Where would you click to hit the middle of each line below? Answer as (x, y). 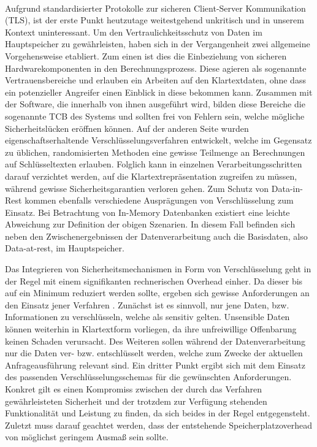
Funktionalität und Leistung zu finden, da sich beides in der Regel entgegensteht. (158, 413)
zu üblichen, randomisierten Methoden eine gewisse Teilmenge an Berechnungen (155, 152)
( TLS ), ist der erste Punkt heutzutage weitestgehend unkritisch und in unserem (155, 20)
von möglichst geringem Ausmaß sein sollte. (87, 437)
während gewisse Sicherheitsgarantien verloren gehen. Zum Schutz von (137, 188)
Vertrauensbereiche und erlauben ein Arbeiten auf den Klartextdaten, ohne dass (155, 80)
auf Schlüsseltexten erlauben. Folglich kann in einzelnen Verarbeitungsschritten (154, 164)
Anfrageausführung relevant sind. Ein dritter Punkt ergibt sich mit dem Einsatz (155, 365)
